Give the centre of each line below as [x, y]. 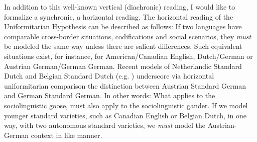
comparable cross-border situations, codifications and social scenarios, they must [128, 36]
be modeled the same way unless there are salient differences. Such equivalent [123, 46]
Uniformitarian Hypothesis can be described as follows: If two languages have [123, 26]
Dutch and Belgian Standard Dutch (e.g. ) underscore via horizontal [109, 76]
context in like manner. [67, 135]
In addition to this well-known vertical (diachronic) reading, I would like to [120, 7]
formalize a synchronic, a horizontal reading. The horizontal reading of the [119, 16]
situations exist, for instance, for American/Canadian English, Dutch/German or [128, 56]
